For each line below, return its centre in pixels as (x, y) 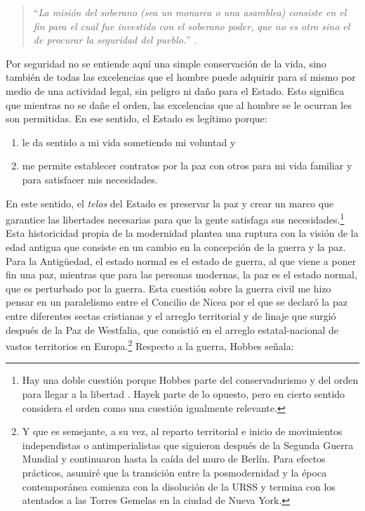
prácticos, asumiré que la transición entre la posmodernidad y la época (174, 472)
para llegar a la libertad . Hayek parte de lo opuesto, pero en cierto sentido (184, 393)
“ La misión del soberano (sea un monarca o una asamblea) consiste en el (190, 12)
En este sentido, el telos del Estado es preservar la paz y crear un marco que (170, 203)
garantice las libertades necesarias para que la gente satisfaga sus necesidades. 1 (175, 218)
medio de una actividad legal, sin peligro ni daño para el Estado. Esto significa (175, 90)
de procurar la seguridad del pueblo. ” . (115, 40)
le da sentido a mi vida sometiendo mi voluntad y (129, 142)
